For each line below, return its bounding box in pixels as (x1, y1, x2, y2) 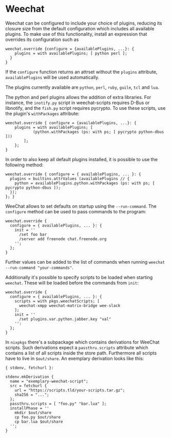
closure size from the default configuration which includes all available (5, 25, 155, 31)
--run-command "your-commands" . (5, 264, 73, 270)
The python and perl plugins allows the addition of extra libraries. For (5, 94, 151, 100)
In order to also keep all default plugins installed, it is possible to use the (5, 156, 158, 162)
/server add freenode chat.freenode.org (18, 236, 107, 242)
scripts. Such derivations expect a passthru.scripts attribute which (5, 344, 148, 350)
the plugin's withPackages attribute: (5, 110, 80, 116)
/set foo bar (18, 232, 47, 237)
